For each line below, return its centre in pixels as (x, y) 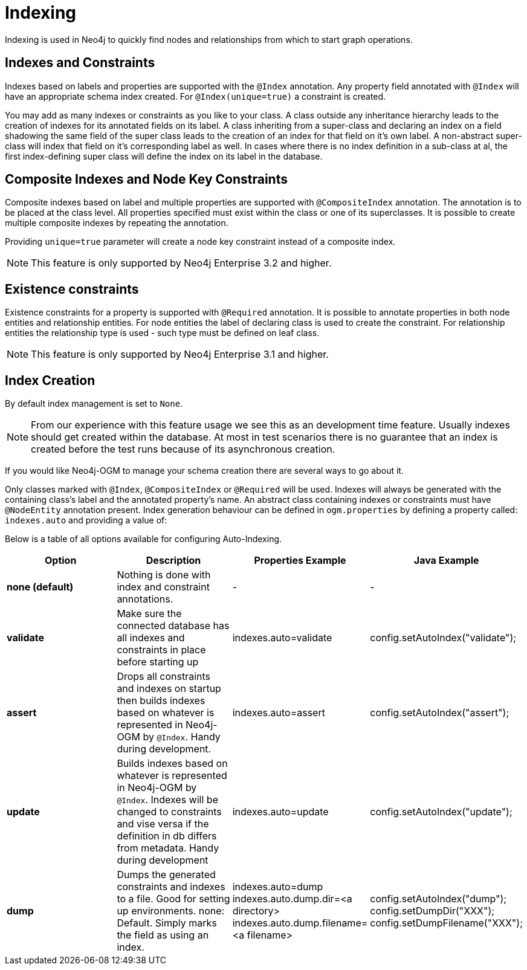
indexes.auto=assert (279, 713)
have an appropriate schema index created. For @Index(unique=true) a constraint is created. (196, 96)
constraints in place (161, 650)
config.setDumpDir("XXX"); (432, 911)
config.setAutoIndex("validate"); (443, 638)
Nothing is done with (164, 575)
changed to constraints (169, 812)
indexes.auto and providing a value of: (86, 520)
